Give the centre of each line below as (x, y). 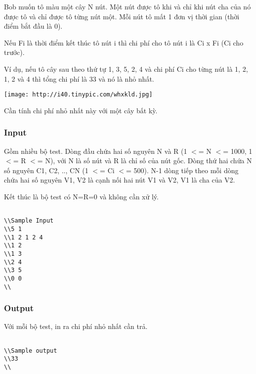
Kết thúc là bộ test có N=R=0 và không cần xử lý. (81, 196)
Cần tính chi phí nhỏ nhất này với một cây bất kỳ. (81, 110)
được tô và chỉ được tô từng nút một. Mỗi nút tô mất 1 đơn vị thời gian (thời (122, 16)
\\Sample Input (29, 221)
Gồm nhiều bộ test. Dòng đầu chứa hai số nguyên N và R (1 (96, 151)
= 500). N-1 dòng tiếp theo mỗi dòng (182, 170)
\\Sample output (31, 351)
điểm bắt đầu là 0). (33, 26)
